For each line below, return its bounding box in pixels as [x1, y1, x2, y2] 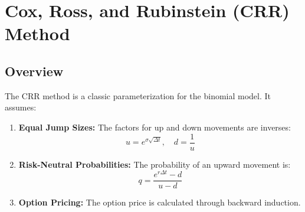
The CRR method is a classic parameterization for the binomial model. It [5, 89, 271, 102]
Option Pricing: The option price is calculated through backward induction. [18, 196, 301, 208]
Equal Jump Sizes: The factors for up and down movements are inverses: [18, 120, 291, 133]
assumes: [5, 101, 37, 113]
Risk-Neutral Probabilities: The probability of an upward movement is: [18, 158, 291, 170]
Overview [5, 61, 64, 80]
